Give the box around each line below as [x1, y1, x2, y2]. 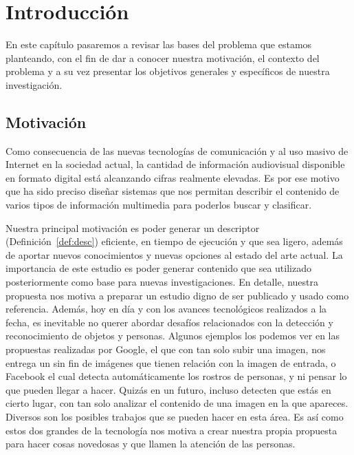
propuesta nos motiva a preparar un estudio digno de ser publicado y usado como [5, 288, 349, 302]
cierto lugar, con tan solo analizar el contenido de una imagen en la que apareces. [5, 396, 349, 410]
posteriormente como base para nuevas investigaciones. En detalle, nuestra [5, 275, 318, 289]
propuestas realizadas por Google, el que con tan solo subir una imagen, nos [5, 342, 326, 357]
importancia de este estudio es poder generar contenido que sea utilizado [5, 261, 311, 275]
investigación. [5, 77, 63, 92]
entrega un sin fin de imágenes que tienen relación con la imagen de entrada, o [5, 355, 336, 370]
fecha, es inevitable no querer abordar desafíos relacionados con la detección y [5, 315, 333, 329]
